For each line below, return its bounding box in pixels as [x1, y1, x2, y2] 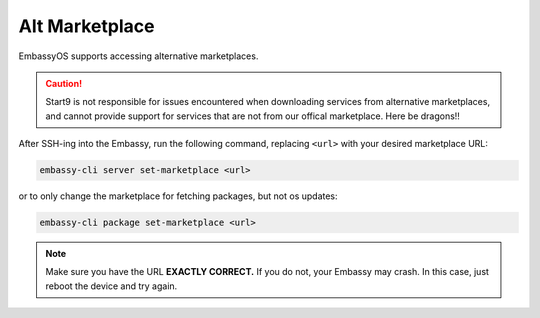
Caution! [45, 77, 83, 89]
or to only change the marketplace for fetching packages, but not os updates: [18, 190, 339, 202]
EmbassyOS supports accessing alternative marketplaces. [18, 50, 259, 62]
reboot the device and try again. [45, 280, 178, 292]
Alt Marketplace [18, 15, 155, 37]
